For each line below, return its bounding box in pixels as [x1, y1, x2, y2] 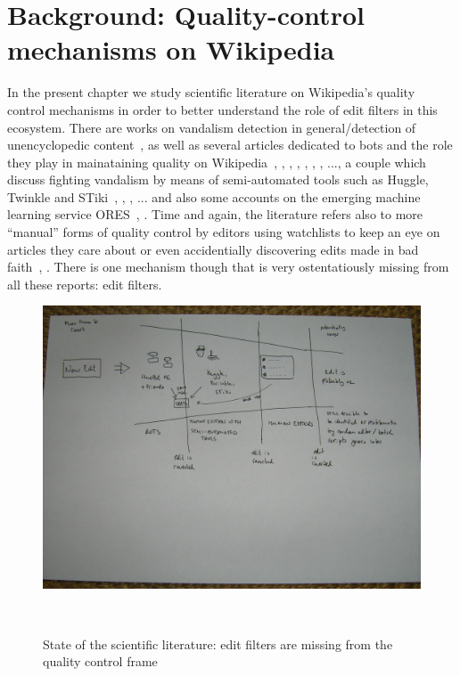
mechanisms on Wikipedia [7, 31, 335, 68]
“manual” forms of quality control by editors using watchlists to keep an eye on [7, 223, 440, 241]
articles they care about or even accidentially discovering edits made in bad [7, 240, 419, 258]
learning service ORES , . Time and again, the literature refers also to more [7, 205, 423, 224]
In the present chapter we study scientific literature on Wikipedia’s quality [7, 83, 415, 102]
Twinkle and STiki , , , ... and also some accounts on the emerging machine [7, 187, 421, 206]
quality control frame [43, 652, 158, 671]
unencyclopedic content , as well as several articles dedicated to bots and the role [7, 135, 453, 154]
